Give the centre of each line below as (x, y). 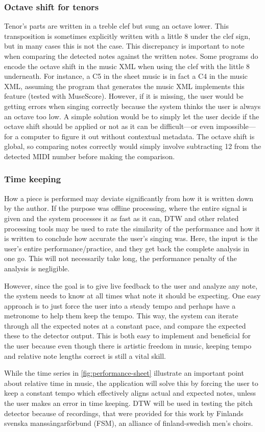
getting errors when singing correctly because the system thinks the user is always (132, 106)
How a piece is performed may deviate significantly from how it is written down (129, 198)
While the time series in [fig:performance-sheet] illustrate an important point (124, 373)
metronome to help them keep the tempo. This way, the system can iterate (121, 316)
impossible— (236, 126)
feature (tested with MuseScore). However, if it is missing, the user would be (124, 96)
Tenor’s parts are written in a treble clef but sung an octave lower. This (116, 26)
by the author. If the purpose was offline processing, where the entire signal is (126, 208)
